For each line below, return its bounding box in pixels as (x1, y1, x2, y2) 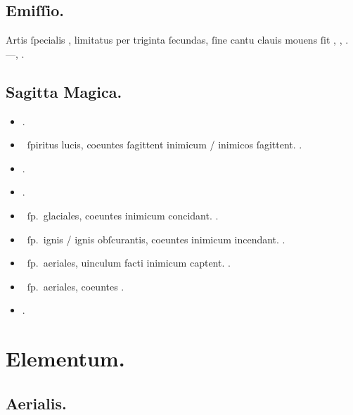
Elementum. (6, 344, 125, 373)
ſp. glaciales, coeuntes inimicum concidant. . (27, 207, 219, 222)
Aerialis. (6, 392, 67, 414)
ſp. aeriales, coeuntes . (27, 279, 124, 293)
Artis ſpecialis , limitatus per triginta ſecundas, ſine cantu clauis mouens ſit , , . (6, 32, 349, 47)
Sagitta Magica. (6, 80, 122, 102)
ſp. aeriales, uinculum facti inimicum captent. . (27, 255, 231, 270)
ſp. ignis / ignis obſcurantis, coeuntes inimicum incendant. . (27, 231, 285, 246)
